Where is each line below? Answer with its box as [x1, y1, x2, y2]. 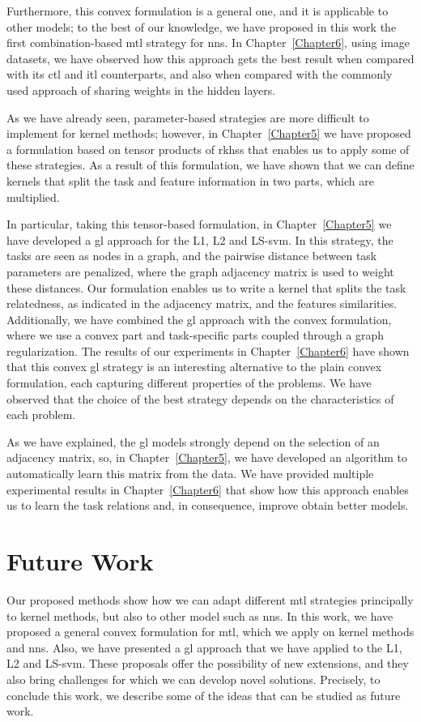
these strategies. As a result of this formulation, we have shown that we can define [6, 156, 415, 173]
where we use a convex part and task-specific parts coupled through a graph [6, 327, 384, 344]
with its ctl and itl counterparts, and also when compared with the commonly [6, 66, 393, 83]
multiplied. [6, 188, 60, 205]
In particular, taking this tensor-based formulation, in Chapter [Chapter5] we [6, 216, 392, 233]
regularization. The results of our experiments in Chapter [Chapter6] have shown [6, 342, 410, 359]
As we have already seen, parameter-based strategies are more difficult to [6, 109, 369, 126]
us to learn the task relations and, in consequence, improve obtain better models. [6, 497, 409, 514]
